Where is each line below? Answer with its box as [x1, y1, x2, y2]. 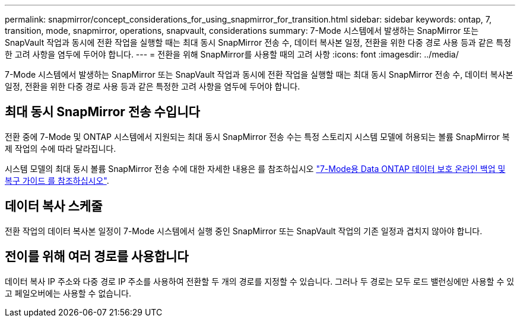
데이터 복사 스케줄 [5, 199, 103, 214]
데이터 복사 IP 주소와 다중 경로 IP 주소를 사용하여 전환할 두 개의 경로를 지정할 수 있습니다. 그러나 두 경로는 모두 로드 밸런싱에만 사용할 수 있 [5, 276, 515, 286]
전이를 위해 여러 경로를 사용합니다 [5, 249, 189, 264]
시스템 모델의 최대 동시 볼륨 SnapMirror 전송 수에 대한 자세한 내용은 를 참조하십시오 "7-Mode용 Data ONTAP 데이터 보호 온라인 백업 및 [5, 163, 506, 174]
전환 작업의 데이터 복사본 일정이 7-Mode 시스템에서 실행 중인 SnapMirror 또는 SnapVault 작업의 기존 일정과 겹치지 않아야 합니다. [5, 225, 483, 236]
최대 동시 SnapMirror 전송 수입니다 [5, 104, 200, 120]
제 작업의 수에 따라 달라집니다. [5, 143, 116, 154]
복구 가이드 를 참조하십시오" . [5, 175, 109, 186]
